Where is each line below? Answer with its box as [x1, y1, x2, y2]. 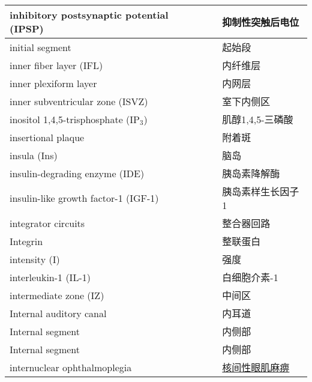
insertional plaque [10, 130, 85, 144]
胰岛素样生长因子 [222, 184, 299, 198]
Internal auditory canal [10, 306, 107, 320]
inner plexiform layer [10, 76, 97, 90]
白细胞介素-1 [222, 270, 278, 284]
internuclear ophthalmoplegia [10, 360, 132, 374]
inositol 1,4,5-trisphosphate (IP [10, 112, 140, 126]
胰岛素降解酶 [222, 166, 280, 180]
